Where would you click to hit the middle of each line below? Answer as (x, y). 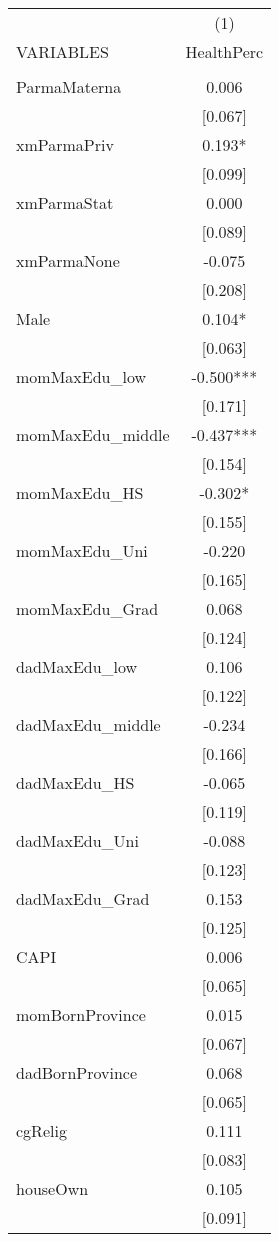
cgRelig (41, 1130)
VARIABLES (62, 51)
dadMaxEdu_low (77, 666)
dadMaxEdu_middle (88, 724)
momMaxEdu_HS (80, 492)
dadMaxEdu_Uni (77, 840)
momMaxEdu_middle (93, 434)
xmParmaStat (65, 202)
